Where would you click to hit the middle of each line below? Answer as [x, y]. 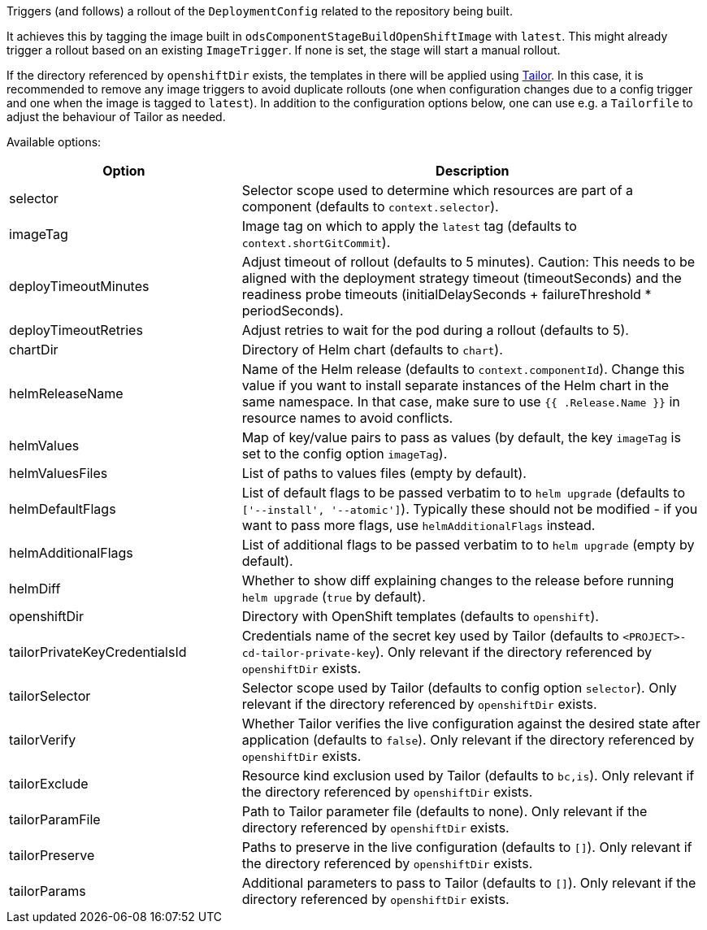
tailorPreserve [52, 855]
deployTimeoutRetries [76, 330]
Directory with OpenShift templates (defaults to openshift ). [420, 616]
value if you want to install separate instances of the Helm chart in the [455, 385]
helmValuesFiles [59, 473]
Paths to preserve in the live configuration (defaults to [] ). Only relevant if [467, 847]
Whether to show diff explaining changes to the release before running [458, 580]
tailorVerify [43, 740]
